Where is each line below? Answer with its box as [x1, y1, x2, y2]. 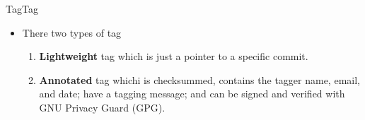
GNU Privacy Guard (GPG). [39, 100, 166, 114]
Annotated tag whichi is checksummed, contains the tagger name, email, [39, 72, 360, 87]
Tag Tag [6, 1, 38, 16]
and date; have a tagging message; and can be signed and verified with [39, 86, 345, 101]
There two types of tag [22, 25, 122, 40]
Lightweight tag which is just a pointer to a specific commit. [39, 49, 308, 64]
